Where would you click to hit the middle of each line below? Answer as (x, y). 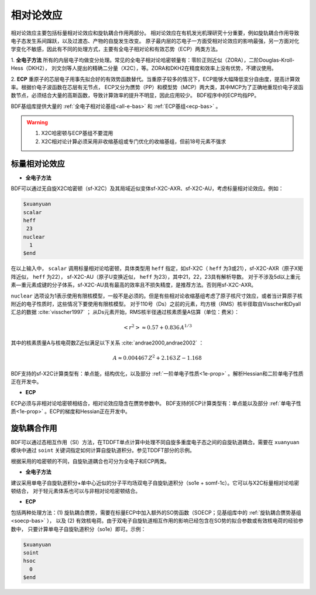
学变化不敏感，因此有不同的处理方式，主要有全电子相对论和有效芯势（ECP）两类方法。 (116, 49)
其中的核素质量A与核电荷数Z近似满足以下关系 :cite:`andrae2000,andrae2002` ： (107, 343)
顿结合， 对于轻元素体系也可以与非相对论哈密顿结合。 (75, 491)
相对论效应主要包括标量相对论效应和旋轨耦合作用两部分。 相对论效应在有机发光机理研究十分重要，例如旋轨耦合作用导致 (155, 33)
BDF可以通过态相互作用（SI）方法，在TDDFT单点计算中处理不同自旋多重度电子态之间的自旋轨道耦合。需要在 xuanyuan (155, 442)
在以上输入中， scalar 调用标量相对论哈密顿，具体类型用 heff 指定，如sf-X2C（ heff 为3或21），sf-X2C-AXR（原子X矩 (157, 268)
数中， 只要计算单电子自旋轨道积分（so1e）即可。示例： (78, 529)
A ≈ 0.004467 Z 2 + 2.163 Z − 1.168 (157, 358)
